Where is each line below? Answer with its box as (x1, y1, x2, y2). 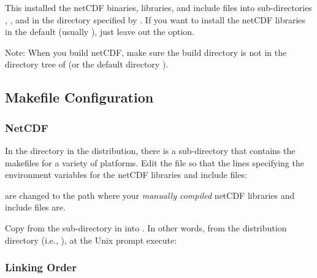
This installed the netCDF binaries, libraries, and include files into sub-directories (5, 1, 312, 14)
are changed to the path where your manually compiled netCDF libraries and (5, 188, 295, 201)
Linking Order (5, 260, 77, 275)
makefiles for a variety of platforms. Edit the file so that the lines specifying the (5, 156, 304, 169)
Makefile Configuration (5, 88, 154, 107)
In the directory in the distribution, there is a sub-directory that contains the (5, 144, 296, 156)
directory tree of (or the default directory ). (5, 58, 169, 71)
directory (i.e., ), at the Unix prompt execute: (5, 233, 177, 246)
